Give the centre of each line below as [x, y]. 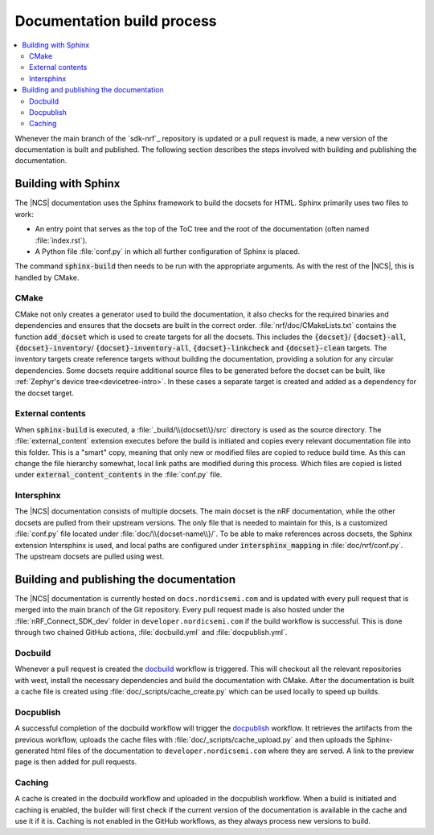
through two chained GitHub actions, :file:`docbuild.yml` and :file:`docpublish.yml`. [151, 632]
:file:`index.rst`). [61, 240]
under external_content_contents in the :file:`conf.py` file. [119, 475]
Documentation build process [116, 21]
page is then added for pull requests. [76, 762]
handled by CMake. [47, 277]
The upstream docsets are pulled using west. [90, 556]
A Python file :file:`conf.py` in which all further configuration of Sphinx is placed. [168, 251]
